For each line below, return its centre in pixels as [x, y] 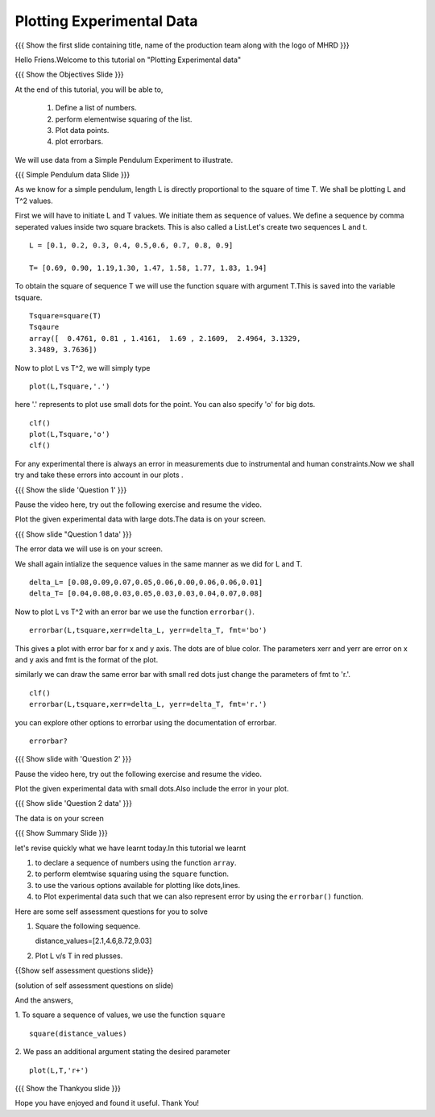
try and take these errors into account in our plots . [99, 475]
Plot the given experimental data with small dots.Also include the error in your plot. [152, 789]
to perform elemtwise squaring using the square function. [132, 874]
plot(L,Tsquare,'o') [70, 434]
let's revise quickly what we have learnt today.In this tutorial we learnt [130, 848]
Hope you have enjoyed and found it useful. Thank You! [107, 1103]
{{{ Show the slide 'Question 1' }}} [71, 490]
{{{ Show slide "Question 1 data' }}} [73, 534]
